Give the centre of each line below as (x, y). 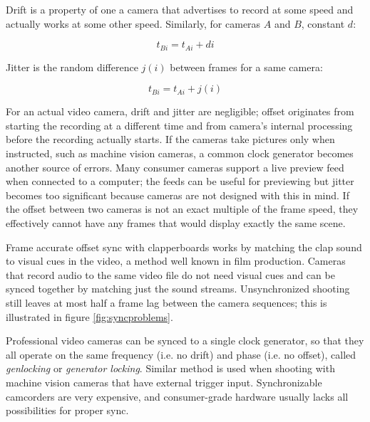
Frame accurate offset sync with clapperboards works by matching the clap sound (184, 247)
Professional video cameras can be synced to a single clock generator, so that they (185, 341)
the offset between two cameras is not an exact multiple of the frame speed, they (182, 209)
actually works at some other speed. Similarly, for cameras (133, 23)
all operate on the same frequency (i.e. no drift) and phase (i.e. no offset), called (181, 354)
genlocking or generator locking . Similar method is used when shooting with (170, 368)
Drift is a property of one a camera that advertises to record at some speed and (180, 9)
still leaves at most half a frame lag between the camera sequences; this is (166, 302)
